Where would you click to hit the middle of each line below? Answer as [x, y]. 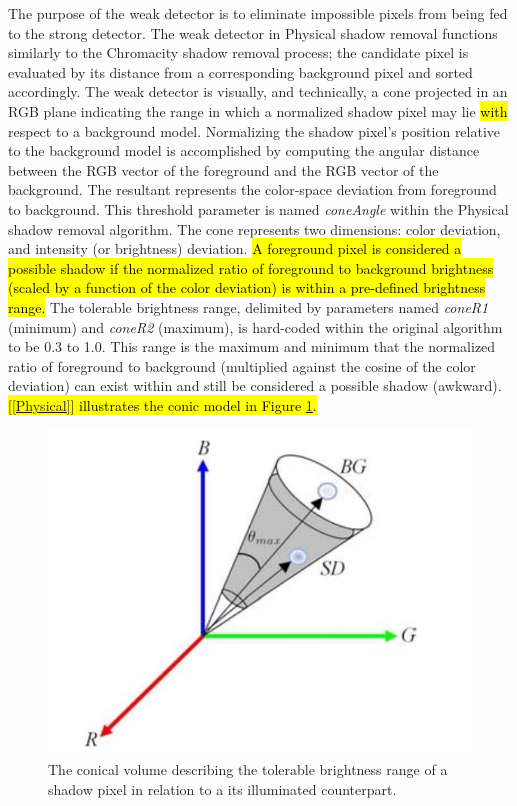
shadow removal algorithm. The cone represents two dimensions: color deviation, [254, 228]
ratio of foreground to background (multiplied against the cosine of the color [242, 365]
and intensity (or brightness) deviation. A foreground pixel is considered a [235, 248]
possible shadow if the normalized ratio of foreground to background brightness [251, 267]
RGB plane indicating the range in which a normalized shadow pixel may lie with [258, 110]
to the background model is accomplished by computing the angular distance [244, 150]
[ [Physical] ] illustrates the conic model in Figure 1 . [162, 404]
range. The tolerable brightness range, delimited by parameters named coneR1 [248, 306]
